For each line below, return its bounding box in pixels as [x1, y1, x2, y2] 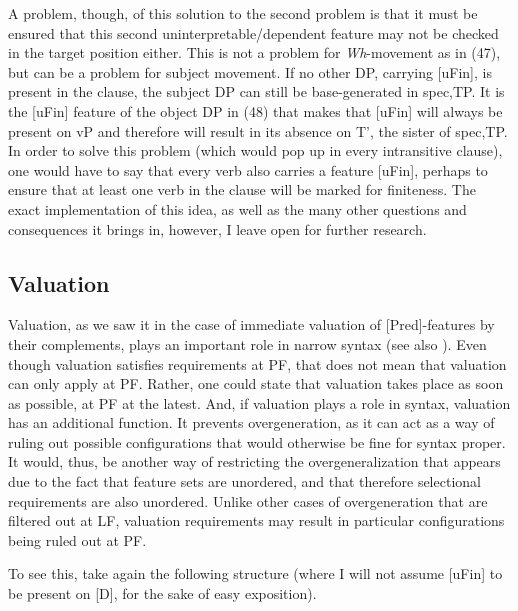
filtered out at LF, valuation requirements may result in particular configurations [8, 510, 505, 531]
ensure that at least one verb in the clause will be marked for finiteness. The [8, 179, 476, 200]
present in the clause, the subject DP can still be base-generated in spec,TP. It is [8, 81, 505, 102]
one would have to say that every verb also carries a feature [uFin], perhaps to [8, 159, 488, 180]
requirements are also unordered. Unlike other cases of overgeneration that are [8, 490, 488, 511]
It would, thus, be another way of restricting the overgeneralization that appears [8, 451, 501, 472]
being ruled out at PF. [8, 529, 147, 550]
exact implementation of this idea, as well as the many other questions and [8, 198, 467, 219]
